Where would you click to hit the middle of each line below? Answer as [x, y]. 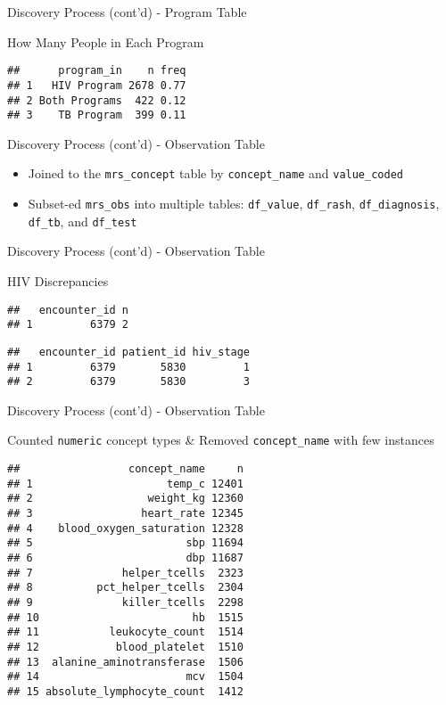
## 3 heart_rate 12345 [125, 514]
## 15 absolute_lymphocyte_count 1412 [125, 691]
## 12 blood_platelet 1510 [125, 647]
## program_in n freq [97, 71]
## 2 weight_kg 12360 [125, 499]
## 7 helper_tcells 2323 [125, 573]
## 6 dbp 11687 [125, 558]
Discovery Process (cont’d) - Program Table [127, 12]
